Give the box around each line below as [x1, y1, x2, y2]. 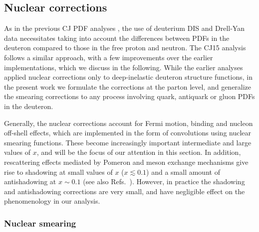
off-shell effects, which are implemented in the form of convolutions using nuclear [4, 127, 252, 138]
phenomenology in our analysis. [4, 196, 100, 206]
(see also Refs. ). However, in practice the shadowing [83, 176, 245, 187]
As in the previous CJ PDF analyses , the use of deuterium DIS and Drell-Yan [4, 23, 245, 33]
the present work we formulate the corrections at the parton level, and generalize [4, 81, 252, 92]
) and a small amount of [146, 166, 220, 177]
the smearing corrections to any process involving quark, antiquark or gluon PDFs [4, 91, 255, 102]
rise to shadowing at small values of [4, 166, 113, 177]
